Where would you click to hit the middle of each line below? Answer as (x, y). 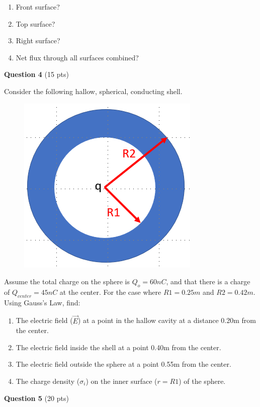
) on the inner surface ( (121, 381)
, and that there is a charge (208, 281)
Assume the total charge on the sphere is (67, 281)
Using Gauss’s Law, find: (42, 302)
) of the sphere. (202, 381)
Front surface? (38, 7)
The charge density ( (48, 381)
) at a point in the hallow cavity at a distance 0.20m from (167, 320)
